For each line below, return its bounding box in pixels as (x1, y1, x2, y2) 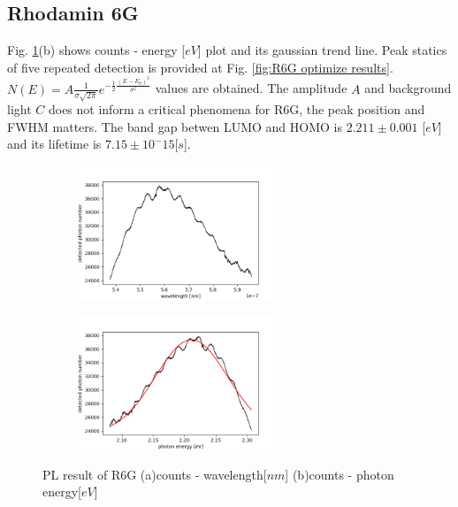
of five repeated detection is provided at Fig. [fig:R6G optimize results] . (7, 58, 393, 76)
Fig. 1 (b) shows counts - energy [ (7, 41, 186, 59)
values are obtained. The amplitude (155, 79, 347, 97)
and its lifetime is (7, 134, 102, 153)
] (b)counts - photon (285, 465, 394, 483)
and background (364, 79, 452, 97)
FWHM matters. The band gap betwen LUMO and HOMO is (7, 117, 342, 135)
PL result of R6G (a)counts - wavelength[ (42, 465, 267, 483)
